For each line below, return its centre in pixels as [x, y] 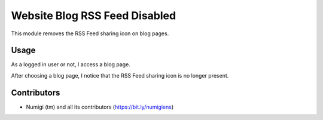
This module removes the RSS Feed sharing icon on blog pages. [90, 33]
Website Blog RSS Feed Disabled [94, 16]
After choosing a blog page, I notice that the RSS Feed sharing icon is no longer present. [120, 75]
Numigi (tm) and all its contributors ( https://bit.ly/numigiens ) [100, 107]
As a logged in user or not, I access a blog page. [71, 64]
